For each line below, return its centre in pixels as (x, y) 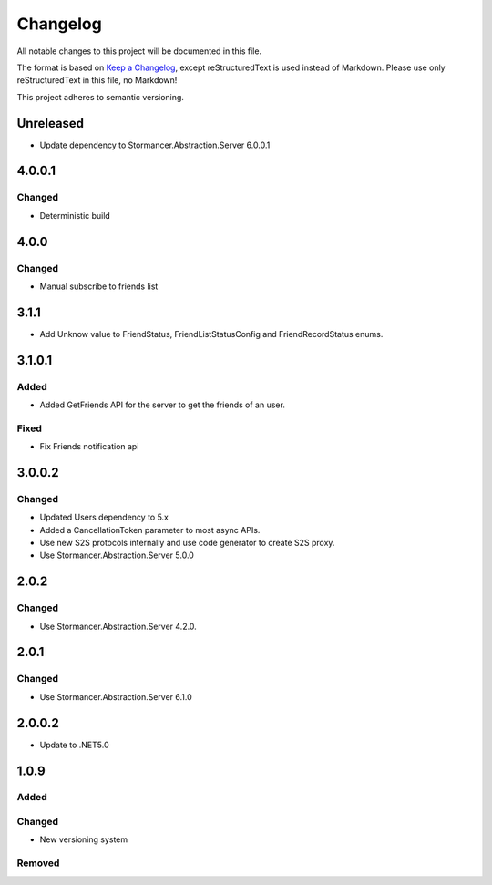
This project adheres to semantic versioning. (100, 97)
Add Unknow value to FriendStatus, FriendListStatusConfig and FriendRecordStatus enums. (211, 334)
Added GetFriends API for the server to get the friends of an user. (163, 405)
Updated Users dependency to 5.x (104, 517)
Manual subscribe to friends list (99, 286)
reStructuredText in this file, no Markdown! (97, 80)
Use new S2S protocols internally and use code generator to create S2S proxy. (187, 543)
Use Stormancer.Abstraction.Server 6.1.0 (116, 696)
